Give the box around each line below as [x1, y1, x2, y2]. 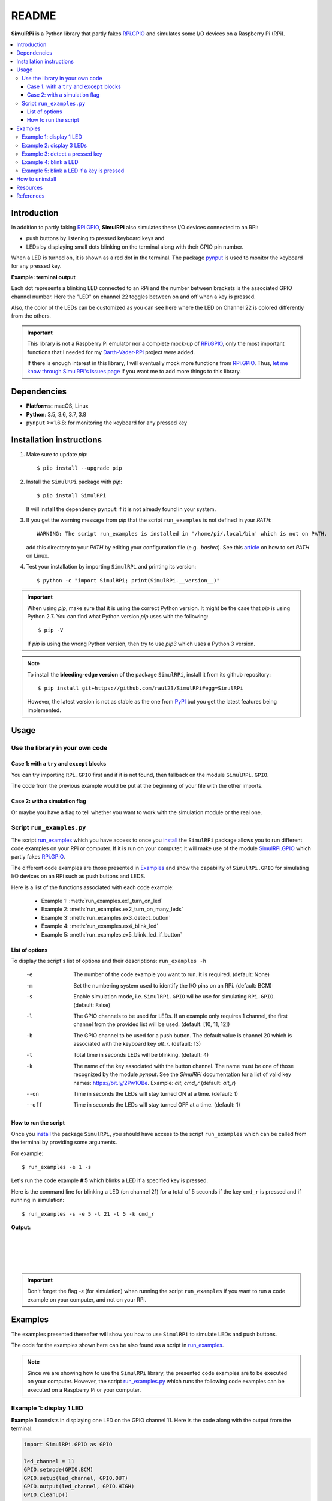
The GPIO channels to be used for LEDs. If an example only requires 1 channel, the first [73, 1012, 288, 1019]
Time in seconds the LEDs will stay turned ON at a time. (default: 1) [73, 1090, 239, 1098]
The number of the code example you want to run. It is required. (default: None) [73, 971, 270, 978]
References [16, 192, 45, 199]
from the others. [11, 312, 51, 319]
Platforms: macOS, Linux [26, 402, 89, 409]
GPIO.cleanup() [23, 1491, 68, 1498]
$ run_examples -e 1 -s [22, 1164, 92, 1170]
